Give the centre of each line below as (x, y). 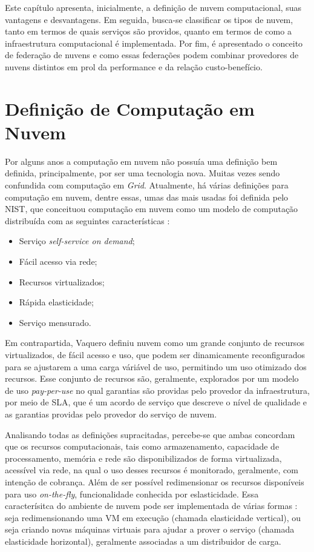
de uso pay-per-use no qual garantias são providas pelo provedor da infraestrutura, (157, 390)
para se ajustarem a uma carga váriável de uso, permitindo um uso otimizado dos (156, 366)
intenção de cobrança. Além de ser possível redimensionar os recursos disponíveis (155, 481)
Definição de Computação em (130, 108)
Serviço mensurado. (55, 322)
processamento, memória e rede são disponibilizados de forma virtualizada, (143, 458)
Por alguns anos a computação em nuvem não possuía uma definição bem (141, 161)
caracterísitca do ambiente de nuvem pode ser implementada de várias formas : (151, 506)
